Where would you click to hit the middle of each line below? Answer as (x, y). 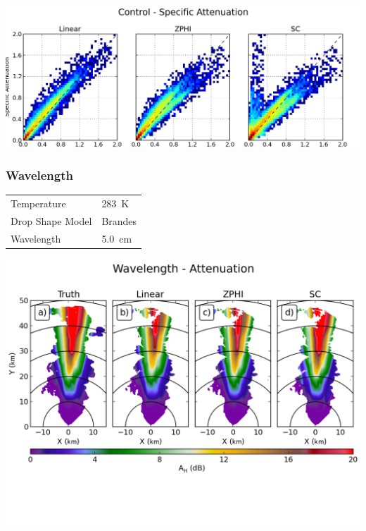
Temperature (38, 203)
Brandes (119, 220)
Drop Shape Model (51, 220)
